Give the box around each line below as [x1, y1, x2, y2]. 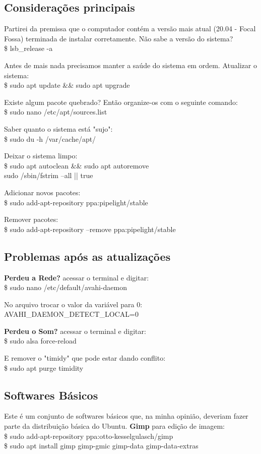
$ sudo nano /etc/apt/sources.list [4, 106, 107, 117]
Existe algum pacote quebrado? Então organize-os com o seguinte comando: [4, 96, 238, 107]
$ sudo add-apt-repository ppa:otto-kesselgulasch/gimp [4, 430, 173, 441]
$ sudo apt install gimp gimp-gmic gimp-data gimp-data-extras [4, 440, 199, 451]
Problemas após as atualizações [4, 248, 171, 264]
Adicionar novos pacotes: [4, 187, 81, 197]
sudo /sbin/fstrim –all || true [4, 170, 93, 181]
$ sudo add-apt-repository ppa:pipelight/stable [4, 197, 148, 207]
